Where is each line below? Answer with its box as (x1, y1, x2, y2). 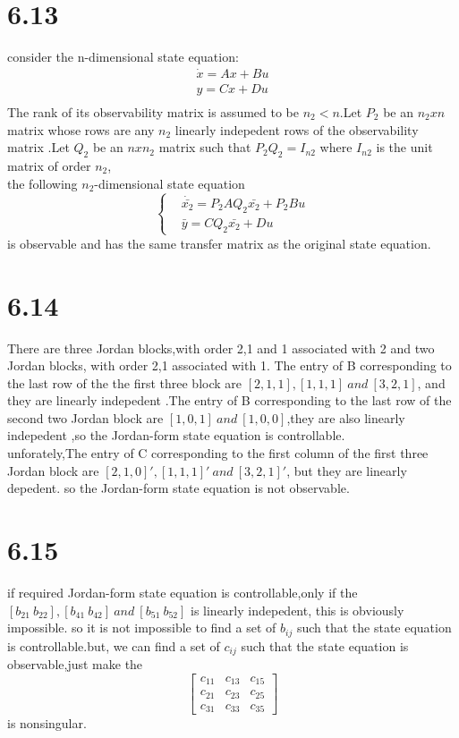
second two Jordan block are (7, 408, 164, 427)
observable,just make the (7, 655, 143, 674)
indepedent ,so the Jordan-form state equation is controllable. (7, 426, 345, 445)
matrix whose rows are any (7, 120, 155, 139)
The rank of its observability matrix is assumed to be (7, 103, 299, 122)
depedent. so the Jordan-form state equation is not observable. (7, 479, 350, 497)
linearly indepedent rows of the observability (174, 120, 419, 139)
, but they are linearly (286, 461, 407, 479)
